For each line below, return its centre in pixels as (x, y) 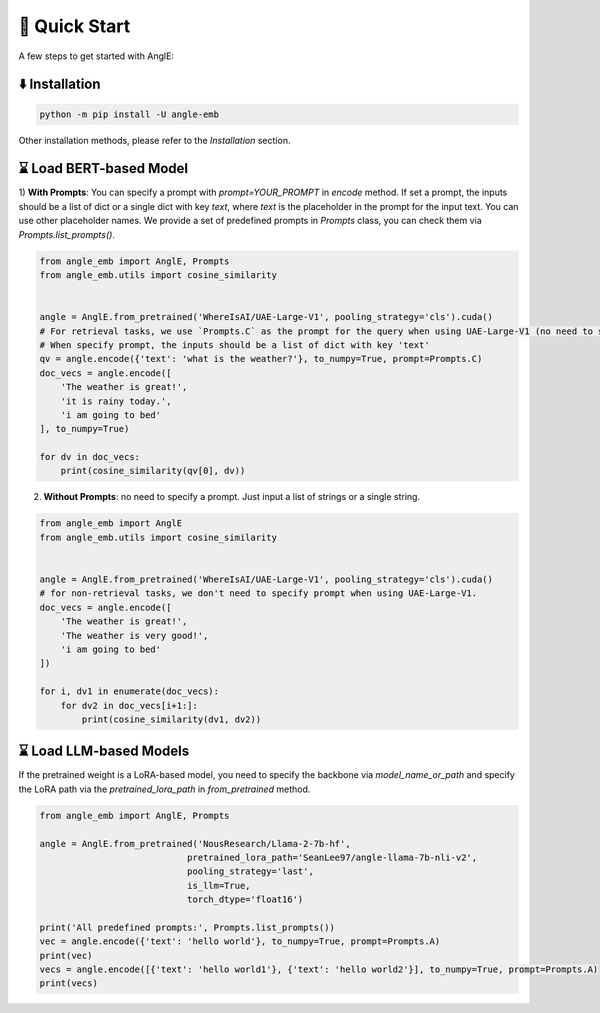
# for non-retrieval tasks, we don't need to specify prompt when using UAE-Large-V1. (258, 593)
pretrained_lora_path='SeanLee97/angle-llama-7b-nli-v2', (332, 857)
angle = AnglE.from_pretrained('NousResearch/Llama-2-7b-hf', (195, 843)
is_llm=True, (218, 885)
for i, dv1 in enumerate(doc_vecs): (129, 691)
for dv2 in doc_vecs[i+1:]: (129, 705)
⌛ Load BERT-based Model (103, 168)
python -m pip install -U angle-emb (129, 114)
